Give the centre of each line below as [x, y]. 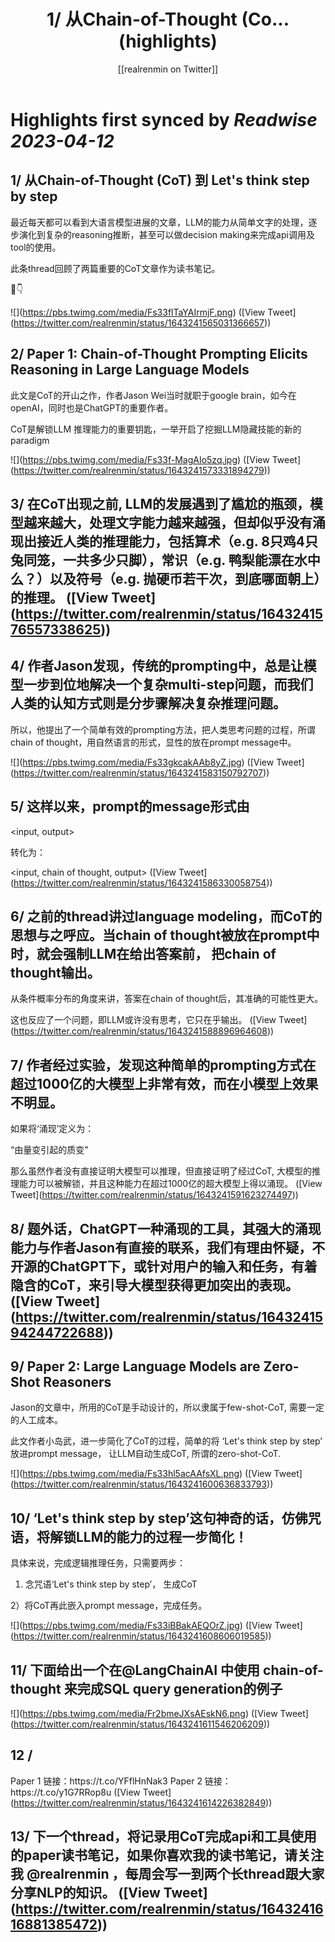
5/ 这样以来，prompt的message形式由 [130, 806]
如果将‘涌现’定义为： [52, 1129]
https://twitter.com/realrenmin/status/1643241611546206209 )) [142, 1724]
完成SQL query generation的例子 [179, 1688]
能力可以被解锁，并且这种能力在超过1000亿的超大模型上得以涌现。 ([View [170, 1184]
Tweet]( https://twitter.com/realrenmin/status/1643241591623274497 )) [154, 1195]
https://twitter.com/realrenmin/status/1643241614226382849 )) [143, 1802]
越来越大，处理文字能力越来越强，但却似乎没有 [168, 522]
